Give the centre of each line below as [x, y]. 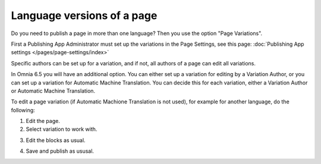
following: [23, 110]
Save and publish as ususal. [60, 151]
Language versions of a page [84, 15]
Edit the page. [43, 121]
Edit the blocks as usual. [56, 140]
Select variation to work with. [62, 129]
